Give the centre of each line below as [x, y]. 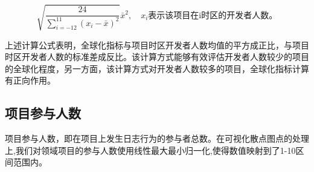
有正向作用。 [30, 80]
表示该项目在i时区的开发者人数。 [213, 15]
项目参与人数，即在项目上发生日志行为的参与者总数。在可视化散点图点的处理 [157, 138]
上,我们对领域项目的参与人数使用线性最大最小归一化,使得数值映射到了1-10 [150, 150]
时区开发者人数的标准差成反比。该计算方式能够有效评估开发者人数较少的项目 [157, 57]
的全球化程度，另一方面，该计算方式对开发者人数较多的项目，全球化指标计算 [157, 68]
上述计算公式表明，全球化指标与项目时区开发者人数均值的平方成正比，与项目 [157, 45]
